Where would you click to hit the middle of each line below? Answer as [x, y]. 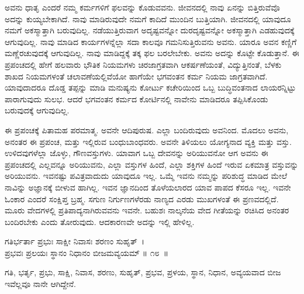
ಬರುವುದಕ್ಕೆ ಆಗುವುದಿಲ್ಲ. [37, 110]
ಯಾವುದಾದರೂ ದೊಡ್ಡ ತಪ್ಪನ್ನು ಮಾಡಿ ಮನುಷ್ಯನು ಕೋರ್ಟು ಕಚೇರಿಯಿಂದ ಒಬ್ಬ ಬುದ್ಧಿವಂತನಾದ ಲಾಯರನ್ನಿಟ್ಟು [151, 87]
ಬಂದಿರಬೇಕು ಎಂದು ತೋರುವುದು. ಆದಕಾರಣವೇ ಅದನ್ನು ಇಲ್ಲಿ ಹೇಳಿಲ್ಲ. [100, 221]
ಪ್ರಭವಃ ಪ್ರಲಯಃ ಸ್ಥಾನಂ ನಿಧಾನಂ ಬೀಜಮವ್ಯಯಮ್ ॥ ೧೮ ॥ [87, 252]
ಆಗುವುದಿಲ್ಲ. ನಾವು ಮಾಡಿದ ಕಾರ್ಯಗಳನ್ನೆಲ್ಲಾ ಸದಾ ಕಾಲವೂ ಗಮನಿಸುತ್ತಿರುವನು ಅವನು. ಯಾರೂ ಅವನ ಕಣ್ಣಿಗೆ [151, 41]
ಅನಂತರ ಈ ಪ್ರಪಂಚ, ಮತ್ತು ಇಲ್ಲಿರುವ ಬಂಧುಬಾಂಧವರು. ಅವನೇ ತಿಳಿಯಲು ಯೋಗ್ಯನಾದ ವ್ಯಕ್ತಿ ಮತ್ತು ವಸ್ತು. [148, 141]
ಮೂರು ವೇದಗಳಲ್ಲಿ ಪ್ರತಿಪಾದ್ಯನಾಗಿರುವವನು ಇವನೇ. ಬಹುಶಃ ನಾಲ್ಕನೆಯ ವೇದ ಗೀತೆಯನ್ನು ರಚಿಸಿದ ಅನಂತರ [147, 210]
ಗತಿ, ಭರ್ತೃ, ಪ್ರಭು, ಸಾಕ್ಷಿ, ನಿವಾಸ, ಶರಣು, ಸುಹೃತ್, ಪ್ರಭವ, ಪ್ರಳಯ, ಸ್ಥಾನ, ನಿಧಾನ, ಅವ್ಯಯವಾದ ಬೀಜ [143, 272]
